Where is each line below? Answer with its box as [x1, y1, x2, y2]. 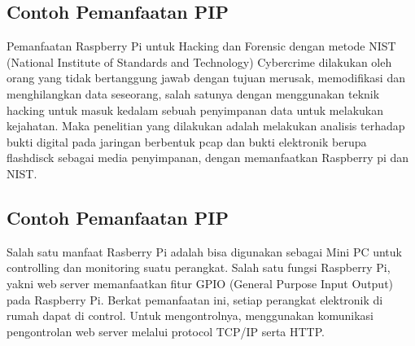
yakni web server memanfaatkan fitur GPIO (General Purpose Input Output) [7, 274, 394, 291]
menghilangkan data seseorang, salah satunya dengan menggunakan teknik [7, 85, 380, 102]
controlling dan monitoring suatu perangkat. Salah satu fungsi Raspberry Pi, [7, 259, 391, 276]
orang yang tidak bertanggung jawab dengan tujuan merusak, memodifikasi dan [7, 69, 405, 86]
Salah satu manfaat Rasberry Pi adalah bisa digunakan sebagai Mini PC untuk [7, 243, 402, 260]
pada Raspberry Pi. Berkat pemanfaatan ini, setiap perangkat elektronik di [7, 291, 383, 308]
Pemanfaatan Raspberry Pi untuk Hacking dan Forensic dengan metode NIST [7, 37, 396, 55]
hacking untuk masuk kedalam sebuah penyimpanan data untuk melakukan [7, 101, 383, 118]
